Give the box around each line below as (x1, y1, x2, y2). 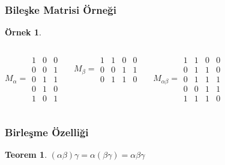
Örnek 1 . (5, 26, 41, 38)
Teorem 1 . (5, 148, 47, 161)
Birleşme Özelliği (5, 124, 89, 139)
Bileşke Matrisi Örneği (5, 2, 116, 17)
